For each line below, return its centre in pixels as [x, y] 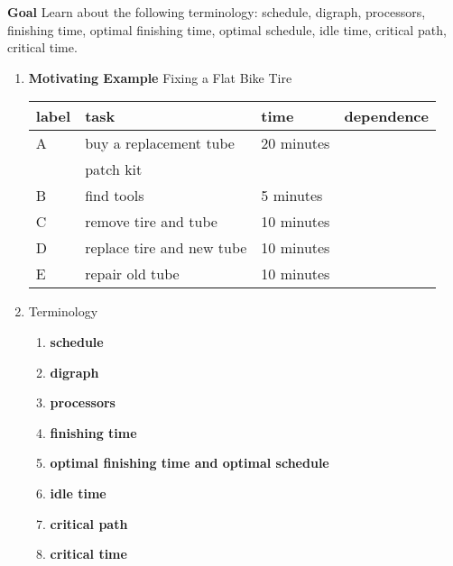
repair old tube [132, 274]
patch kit [114, 169]
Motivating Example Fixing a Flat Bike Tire [160, 77]
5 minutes [292, 196]
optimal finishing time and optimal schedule [190, 463]
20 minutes [296, 143]
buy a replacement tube [160, 143]
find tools [115, 196]
